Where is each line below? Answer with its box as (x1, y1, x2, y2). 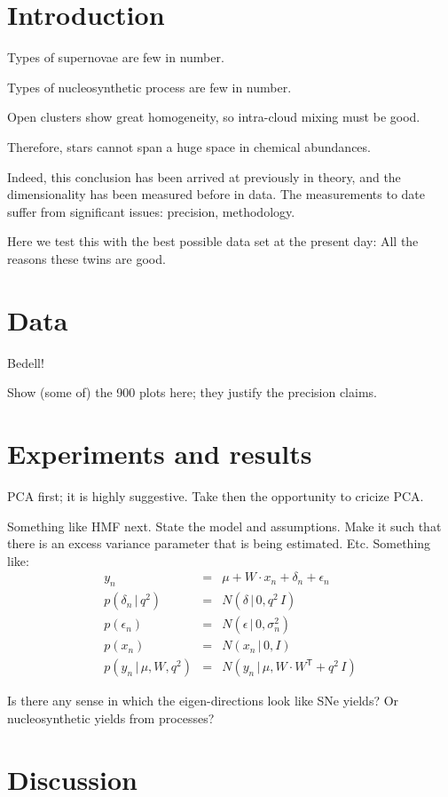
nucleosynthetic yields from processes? (7, 708, 215, 727)
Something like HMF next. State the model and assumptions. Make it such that (7, 516, 442, 535)
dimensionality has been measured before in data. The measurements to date (7, 185, 426, 203)
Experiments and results (7, 434, 312, 471)
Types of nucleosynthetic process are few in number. (7, 77, 292, 96)
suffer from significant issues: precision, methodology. (7, 202, 295, 220)
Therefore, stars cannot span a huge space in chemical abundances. (7, 137, 371, 155)
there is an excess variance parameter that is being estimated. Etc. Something (7, 534, 431, 553)
